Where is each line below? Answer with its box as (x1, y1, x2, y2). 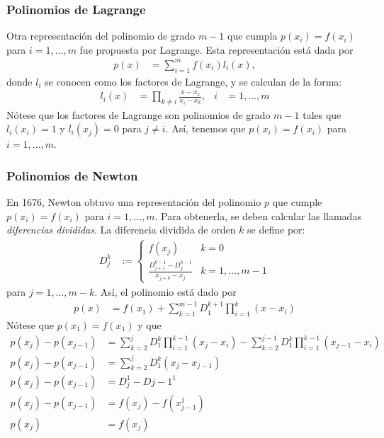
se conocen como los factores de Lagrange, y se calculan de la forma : (45, 74, 342, 88)
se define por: (247, 222, 305, 237)
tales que (303, 107, 341, 122)
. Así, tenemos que (165, 121, 246, 136)
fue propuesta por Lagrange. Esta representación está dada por (79, 42, 354, 57)
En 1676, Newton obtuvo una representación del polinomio (6, 195, 261, 209)
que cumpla (227, 28, 278, 43)
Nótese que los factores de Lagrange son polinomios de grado (6, 107, 271, 122)
